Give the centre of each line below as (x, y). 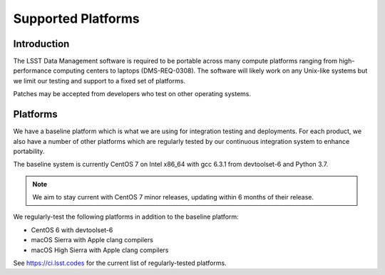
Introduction (41, 44)
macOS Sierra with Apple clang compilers (92, 240)
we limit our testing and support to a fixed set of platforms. (99, 81)
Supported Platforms (77, 19)
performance (32, 71)
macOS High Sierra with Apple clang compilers (100, 250)
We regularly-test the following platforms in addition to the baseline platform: (126, 217)
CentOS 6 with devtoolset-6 (72, 230)
